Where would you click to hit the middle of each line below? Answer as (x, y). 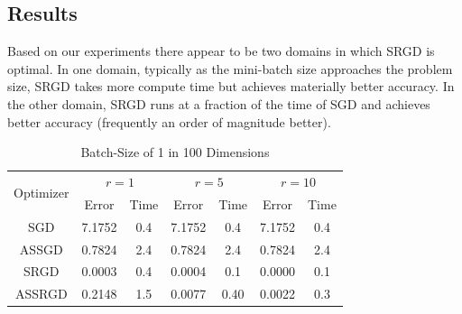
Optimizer (42, 193)
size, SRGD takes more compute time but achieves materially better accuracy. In (231, 86)
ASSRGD (41, 294)
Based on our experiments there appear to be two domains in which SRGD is (221, 51)
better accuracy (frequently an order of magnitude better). (169, 121)
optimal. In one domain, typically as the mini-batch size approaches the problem (230, 68)
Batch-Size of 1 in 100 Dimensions (175, 152)
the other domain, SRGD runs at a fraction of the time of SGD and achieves (219, 103)
